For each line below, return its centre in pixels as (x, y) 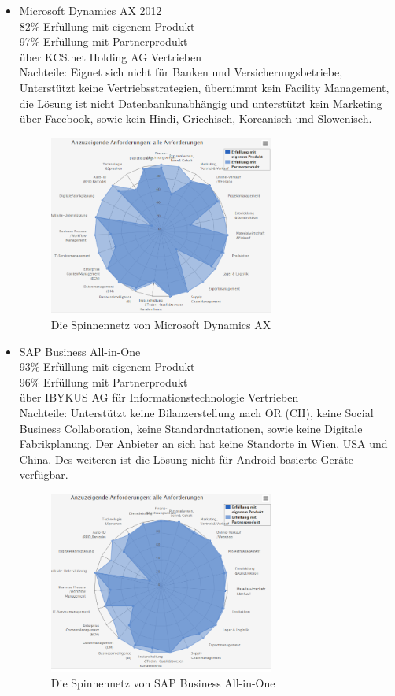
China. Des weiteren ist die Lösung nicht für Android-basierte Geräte (186, 459)
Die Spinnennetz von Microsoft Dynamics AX (161, 324)
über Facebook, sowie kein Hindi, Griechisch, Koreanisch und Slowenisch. (196, 118)
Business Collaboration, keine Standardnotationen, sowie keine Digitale (191, 428)
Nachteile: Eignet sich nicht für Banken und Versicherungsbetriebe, (181, 72)
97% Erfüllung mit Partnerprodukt (103, 41)
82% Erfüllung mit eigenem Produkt (107, 26)
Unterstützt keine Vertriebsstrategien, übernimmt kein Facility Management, (204, 87)
